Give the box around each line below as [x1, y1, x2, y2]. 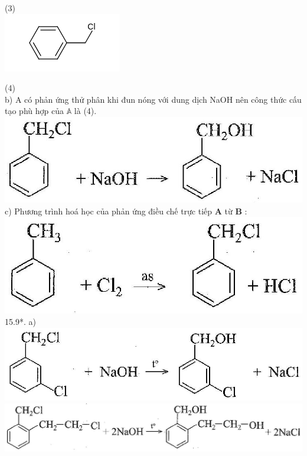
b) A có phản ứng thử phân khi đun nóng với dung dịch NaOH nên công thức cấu [5, 93, 302, 105]
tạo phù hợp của [5, 105, 64, 117]
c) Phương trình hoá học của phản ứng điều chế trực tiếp [5, 204, 213, 217]
